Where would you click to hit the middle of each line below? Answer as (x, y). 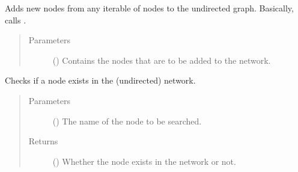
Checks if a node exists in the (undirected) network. (100, 80)
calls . (16, 20)
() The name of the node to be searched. (127, 121)
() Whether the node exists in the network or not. (144, 161)
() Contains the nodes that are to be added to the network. (162, 60)
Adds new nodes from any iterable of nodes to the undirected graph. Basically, (149, 8)
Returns (43, 141)
